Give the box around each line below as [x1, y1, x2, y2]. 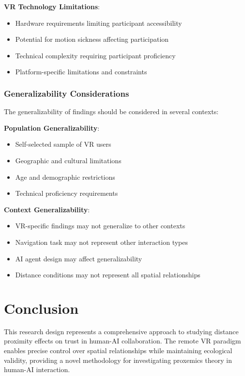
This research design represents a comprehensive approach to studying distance [4, 326, 239, 336]
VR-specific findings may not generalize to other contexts [15, 221, 185, 231]
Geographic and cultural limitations [15, 155, 122, 165]
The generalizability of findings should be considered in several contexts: [4, 106, 219, 117]
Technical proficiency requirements [15, 188, 118, 198]
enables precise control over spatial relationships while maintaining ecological [4, 345, 232, 356]
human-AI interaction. [4, 364, 70, 375]
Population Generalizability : [4, 122, 100, 133]
